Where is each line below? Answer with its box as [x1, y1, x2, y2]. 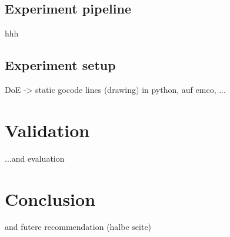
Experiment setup [5, 56, 116, 74]
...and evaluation [5, 152, 65, 164]
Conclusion [5, 186, 96, 211]
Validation [5, 118, 90, 142]
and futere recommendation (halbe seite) [5, 221, 152, 233]
